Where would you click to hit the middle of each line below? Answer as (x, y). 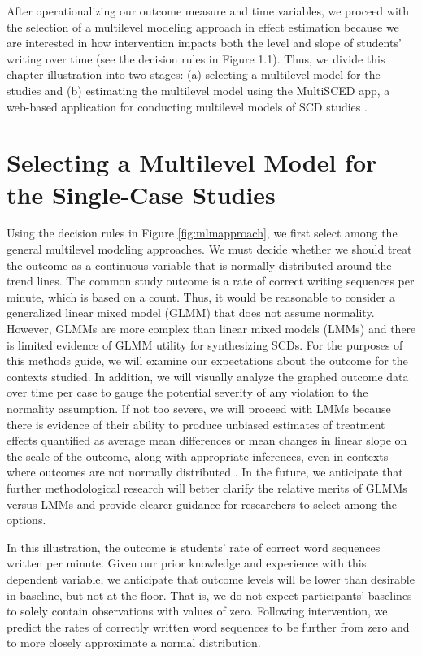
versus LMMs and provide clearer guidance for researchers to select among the (202, 504)
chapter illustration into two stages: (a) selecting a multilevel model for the (194, 74)
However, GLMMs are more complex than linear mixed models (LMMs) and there (211, 329)
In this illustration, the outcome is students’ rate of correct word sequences (194, 547)
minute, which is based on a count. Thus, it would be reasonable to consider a (201, 296)
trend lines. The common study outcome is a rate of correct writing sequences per (211, 281)
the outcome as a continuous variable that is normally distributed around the (199, 265)
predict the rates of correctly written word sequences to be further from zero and (208, 626)
